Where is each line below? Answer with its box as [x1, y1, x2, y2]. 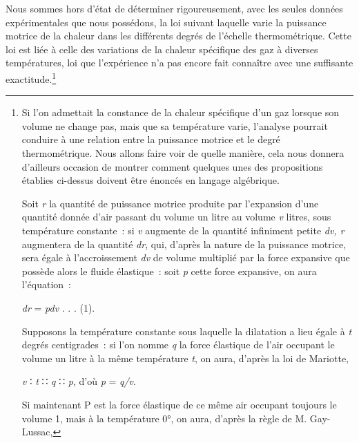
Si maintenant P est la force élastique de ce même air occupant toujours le [21, 397, 337, 411]
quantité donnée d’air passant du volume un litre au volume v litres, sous [21, 209, 331, 224]
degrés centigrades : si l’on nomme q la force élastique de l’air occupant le [21, 337, 335, 352]
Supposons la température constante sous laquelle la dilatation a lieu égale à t [21, 323, 352, 338]
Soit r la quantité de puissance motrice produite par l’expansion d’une [21, 196, 319, 210]
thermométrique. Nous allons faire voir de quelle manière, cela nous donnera [21, 146, 345, 160]
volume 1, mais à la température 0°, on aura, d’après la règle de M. [21, 411, 307, 425]
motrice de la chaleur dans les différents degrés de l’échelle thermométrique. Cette [6, 28, 351, 43]
